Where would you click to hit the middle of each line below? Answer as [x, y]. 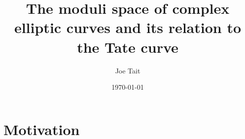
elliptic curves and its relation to [128, 27]
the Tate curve [128, 47]
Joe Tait [128, 70]
